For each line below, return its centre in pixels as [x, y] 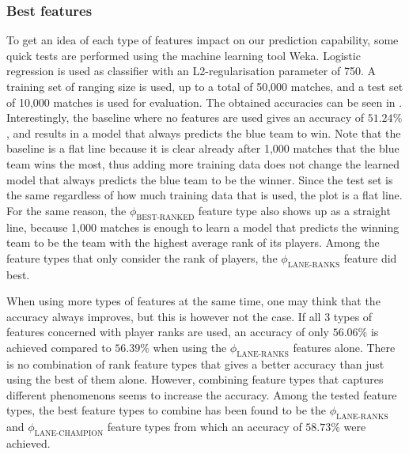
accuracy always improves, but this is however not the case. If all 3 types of [189, 316]
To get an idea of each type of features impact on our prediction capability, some [203, 40]
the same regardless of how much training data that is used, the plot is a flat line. [204, 195]
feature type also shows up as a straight [294, 210]
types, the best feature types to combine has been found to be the [166, 410]
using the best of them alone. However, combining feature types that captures [195, 379]
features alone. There [344, 347]
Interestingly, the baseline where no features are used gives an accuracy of [186, 117]
